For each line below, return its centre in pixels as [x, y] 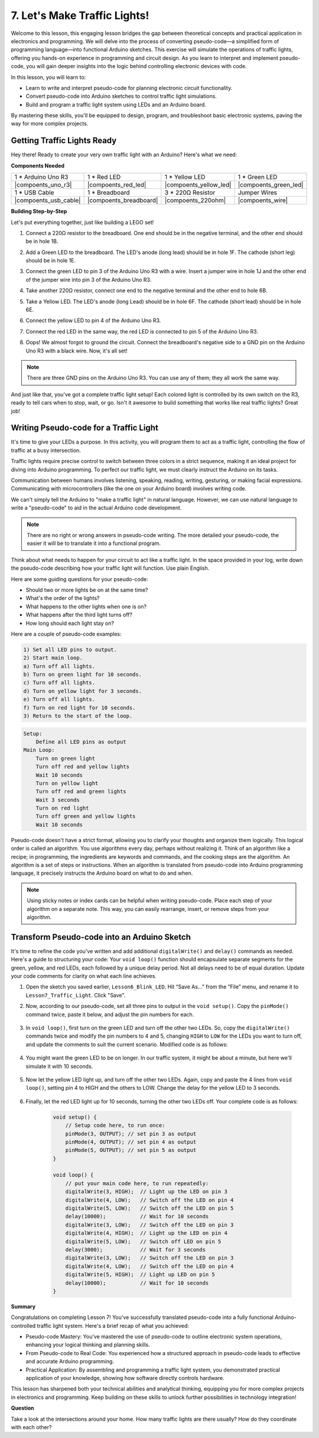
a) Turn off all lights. [59, 666]
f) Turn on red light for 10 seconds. [79, 707]
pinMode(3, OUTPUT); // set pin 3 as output [131, 1134]
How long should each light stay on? [70, 623]
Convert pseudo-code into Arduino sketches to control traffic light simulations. [121, 96]
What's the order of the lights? [63, 598]
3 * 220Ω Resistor [190, 192]
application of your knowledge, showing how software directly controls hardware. [125, 1378]
